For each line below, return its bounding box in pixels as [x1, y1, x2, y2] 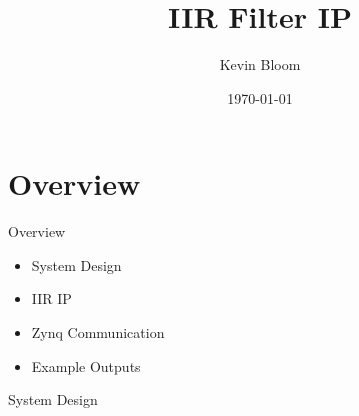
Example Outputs [31, 355, 141, 376]
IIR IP [31, 288, 72, 309]
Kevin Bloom [219, 54, 301, 75]
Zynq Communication [31, 322, 165, 343]
